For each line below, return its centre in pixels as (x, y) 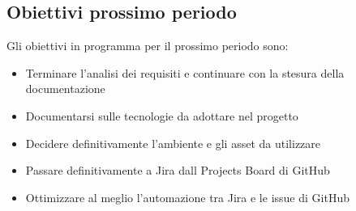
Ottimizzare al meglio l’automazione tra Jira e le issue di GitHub (187, 197)
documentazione (65, 89)
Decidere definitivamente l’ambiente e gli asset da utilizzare (173, 143)
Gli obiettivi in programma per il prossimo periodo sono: (148, 46)
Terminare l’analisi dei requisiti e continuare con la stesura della (185, 72)
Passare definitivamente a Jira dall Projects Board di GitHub (178, 170)
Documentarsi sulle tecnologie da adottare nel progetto (162, 115)
